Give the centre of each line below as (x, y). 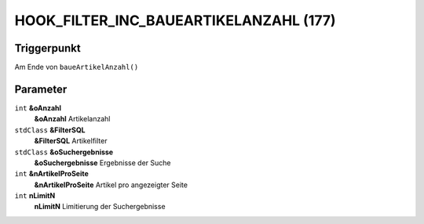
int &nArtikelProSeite (52, 174)
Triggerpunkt (48, 48)
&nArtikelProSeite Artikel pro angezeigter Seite (111, 185)
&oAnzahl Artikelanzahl (72, 119)
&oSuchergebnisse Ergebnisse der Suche (102, 163)
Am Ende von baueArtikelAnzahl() (77, 67)
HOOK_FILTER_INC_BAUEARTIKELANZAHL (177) (175, 20)
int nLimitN (35, 196)
